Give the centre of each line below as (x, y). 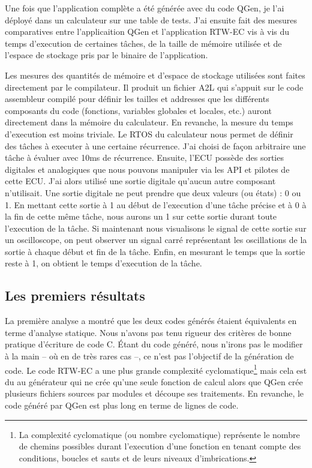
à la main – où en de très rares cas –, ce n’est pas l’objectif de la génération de (149, 356)
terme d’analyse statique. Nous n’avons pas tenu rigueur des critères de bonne (148, 332)
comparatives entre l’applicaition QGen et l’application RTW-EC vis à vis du (147, 31)
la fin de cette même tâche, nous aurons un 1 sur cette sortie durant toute (141, 216)
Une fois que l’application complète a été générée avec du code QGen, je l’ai (145, 8)
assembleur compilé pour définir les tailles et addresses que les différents (137, 99)
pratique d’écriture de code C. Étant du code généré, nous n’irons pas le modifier (154, 344)
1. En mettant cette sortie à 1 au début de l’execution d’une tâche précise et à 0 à (156, 204)
